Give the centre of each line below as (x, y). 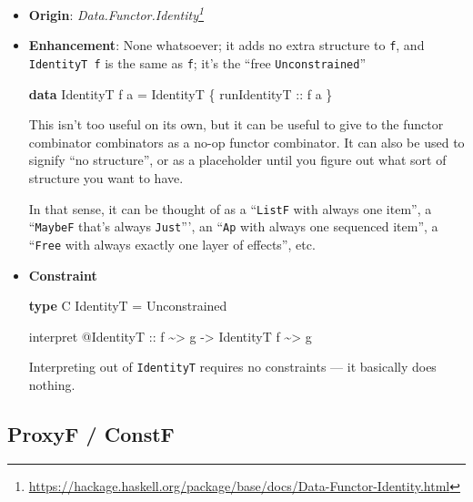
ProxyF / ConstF (91, 433)
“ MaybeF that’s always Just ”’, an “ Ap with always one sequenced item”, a (233, 226)
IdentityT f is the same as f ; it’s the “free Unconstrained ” (197, 62)
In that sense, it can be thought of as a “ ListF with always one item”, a (230, 208)
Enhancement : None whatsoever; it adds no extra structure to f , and (226, 45)
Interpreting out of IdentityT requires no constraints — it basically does (232, 367)
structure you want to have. (106, 177)
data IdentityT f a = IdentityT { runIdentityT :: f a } (181, 93)
